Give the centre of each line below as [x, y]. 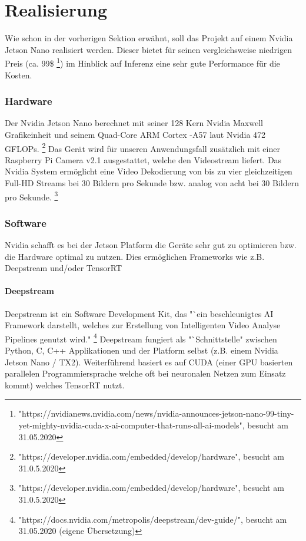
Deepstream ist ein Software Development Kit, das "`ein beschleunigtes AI [139, 313]
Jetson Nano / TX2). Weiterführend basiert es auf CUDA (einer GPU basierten [149, 362]
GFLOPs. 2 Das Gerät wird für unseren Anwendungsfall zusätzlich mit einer [142, 147]
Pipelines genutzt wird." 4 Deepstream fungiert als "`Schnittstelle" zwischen [141, 338]
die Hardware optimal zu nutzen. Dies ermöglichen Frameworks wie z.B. [135, 256]
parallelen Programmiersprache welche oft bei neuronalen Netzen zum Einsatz [145, 373]
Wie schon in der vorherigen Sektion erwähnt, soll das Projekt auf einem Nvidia [149, 38]
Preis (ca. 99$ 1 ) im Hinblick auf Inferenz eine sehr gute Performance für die [142, 62]
